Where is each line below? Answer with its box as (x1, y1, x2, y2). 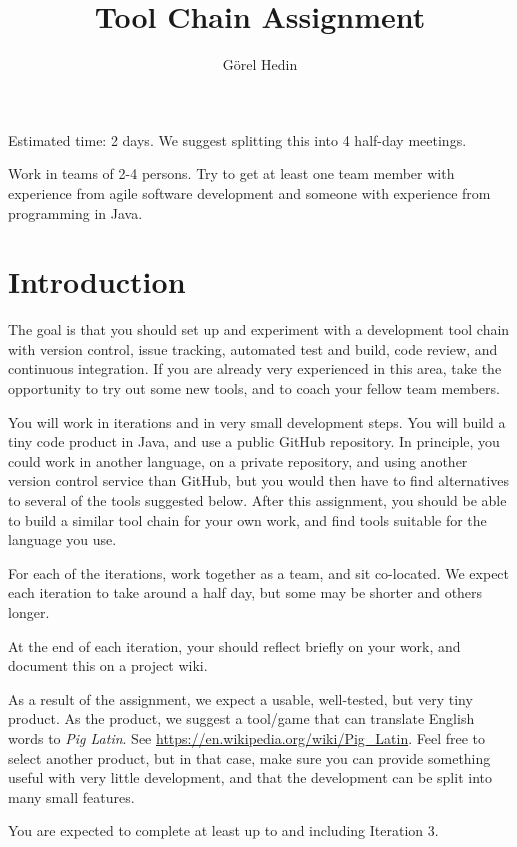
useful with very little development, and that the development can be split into (8, 767, 492, 788)
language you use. (8, 529, 117, 550)
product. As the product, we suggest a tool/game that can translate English (8, 708, 475, 729)
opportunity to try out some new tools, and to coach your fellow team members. (8, 378, 500, 398)
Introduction (8, 261, 186, 302)
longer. (8, 601, 50, 622)
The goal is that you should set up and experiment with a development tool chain (8, 319, 510, 340)
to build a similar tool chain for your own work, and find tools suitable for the (8, 509, 487, 530)
